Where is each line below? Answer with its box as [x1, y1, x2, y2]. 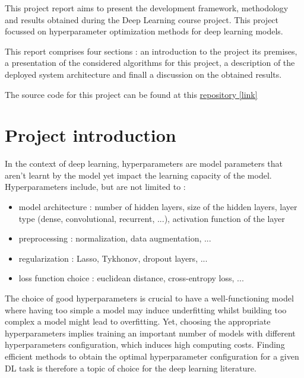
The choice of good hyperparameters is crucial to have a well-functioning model [5, 292, 294, 304]
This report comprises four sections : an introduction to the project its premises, [5, 45, 297, 57]
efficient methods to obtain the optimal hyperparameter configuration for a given [5, 350, 299, 362]
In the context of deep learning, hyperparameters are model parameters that [5, 157, 283, 170]
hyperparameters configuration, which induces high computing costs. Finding [5, 338, 285, 351]
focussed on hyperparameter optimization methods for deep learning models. [5, 25, 283, 37]
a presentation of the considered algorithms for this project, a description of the [5, 56, 295, 69]
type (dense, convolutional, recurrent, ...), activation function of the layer [18, 212, 285, 224]
